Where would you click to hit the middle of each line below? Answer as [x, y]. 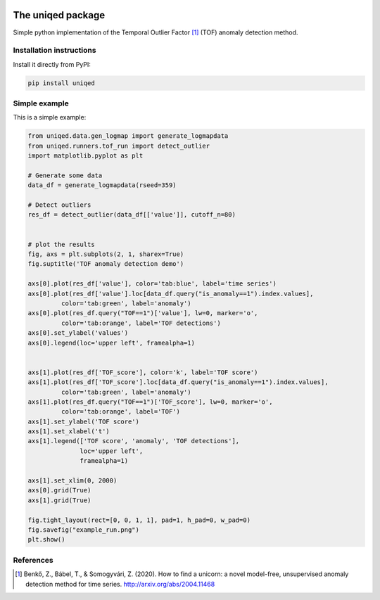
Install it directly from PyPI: [52, 64]
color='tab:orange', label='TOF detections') [141, 323]
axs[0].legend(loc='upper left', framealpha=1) [111, 343]
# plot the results [61, 244]
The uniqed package [59, 15]
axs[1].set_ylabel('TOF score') [84, 421]
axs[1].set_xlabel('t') [69, 432]
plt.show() [46, 540]
